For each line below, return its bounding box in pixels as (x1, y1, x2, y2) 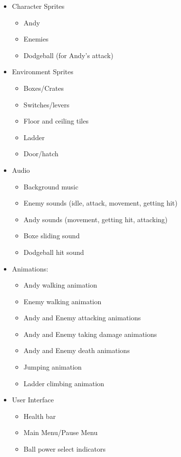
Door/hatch (23, 148, 59, 159)
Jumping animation (23, 362, 82, 372)
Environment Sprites (12, 66, 73, 77)
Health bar (23, 411, 56, 421)
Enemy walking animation (23, 296, 102, 306)
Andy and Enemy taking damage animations (23, 329, 157, 339)
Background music (23, 181, 78, 191)
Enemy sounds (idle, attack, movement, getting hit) (23, 198, 178, 208)
